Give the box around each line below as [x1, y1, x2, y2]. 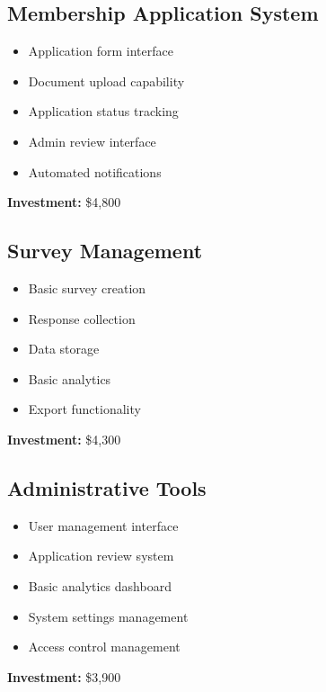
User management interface [28, 516, 179, 535]
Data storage [28, 339, 100, 358]
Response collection [28, 309, 136, 328]
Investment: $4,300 [7, 429, 121, 448]
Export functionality [28, 400, 141, 418]
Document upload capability [28, 71, 185, 90]
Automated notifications [28, 162, 162, 181]
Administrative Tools [7, 473, 207, 501]
